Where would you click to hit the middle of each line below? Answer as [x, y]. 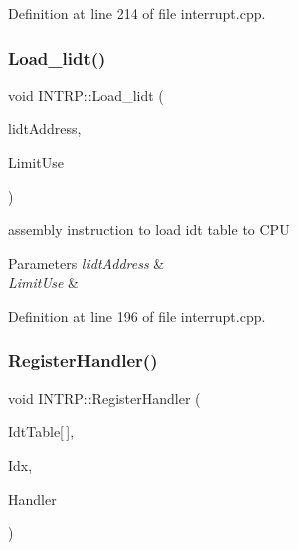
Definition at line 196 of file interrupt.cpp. [137, 315]
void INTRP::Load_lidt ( [86, 94]
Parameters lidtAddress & [86, 262]
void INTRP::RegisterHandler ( [104, 397]
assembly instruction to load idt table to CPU [149, 229]
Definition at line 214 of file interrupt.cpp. [137, 13]
